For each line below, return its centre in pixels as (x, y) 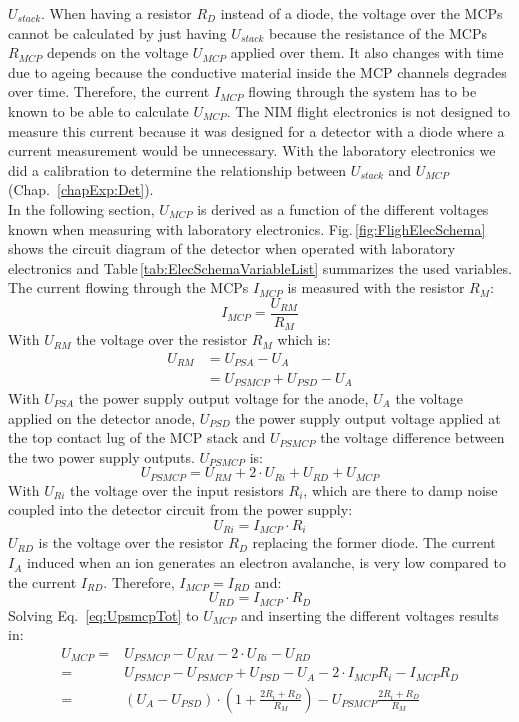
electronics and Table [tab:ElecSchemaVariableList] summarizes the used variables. (260, 267)
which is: (304, 339)
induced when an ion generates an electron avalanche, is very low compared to (266, 562)
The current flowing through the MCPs (128, 287)
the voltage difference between (412, 437)
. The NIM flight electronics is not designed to (368, 110)
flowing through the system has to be (362, 91)
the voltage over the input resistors (177, 489)
